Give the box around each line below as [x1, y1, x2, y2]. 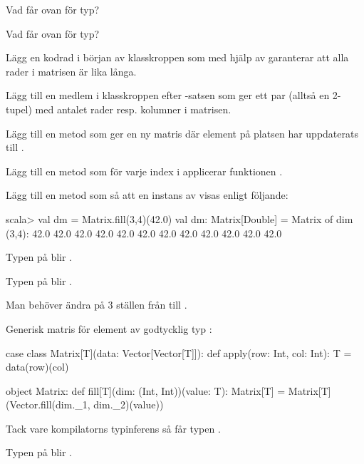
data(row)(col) [6, 359, 69, 374]
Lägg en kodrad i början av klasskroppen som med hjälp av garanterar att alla [6, 50, 349, 65]
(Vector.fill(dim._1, [6, 397, 90, 412]
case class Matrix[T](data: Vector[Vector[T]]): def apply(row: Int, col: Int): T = [6, 345, 352, 360]
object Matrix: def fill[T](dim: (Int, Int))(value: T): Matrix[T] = [6, 383, 286, 398]
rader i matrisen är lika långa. [6, 63, 137, 78]
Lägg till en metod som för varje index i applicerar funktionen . [6, 163, 283, 178]
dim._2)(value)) [93, 397, 164, 412]
